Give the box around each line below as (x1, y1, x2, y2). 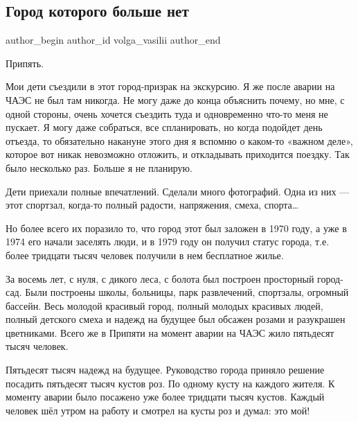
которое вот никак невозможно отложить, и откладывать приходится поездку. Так (6, 147, 350, 161)
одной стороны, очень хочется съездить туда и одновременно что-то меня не (6, 106, 328, 121)
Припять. (6, 55, 44, 70)
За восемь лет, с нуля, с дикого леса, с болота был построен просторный (6, 271, 314, 285)
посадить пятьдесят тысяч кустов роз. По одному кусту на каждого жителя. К (6, 376, 335, 390)
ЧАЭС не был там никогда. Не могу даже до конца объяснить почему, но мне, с (6, 92, 345, 107)
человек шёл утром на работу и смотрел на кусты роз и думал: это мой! (6, 403, 310, 417)
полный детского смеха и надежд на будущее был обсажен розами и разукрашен (6, 312, 346, 326)
